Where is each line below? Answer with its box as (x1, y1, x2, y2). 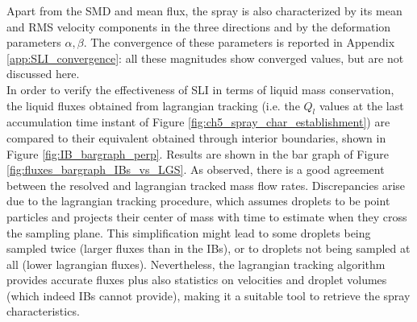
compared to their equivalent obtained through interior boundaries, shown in (6, 129, 386, 146)
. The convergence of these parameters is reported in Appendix (83, 34, 395, 51)
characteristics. (6, 303, 80, 320)
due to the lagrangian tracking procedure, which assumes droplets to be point (6, 192, 390, 209)
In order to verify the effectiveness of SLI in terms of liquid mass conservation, (6, 80, 394, 97)
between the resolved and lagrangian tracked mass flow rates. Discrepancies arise (6, 176, 406, 193)
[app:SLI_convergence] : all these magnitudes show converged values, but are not (6, 49, 404, 66)
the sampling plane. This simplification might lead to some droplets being (6, 224, 371, 241)
